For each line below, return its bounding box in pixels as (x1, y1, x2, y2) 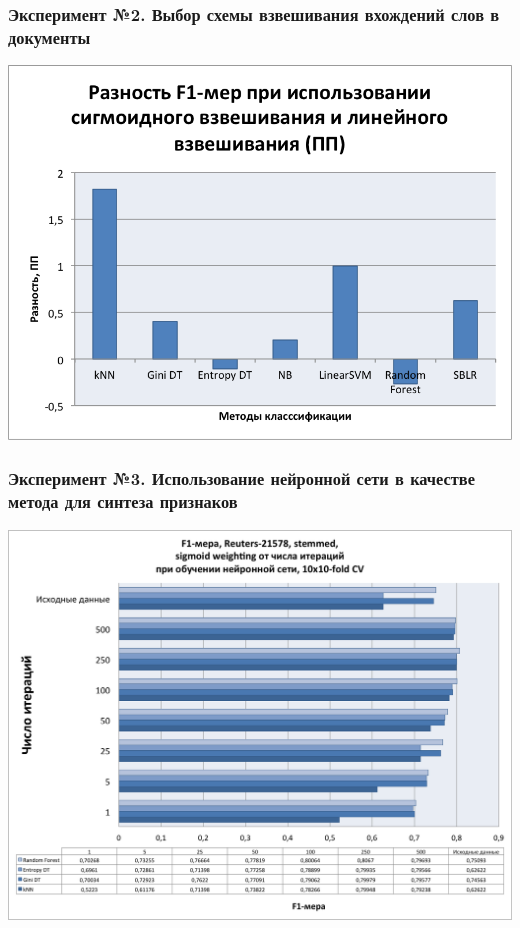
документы (8, 24, 91, 49)
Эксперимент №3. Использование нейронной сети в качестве (8, 466, 475, 491)
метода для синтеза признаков (8, 489, 238, 514)
